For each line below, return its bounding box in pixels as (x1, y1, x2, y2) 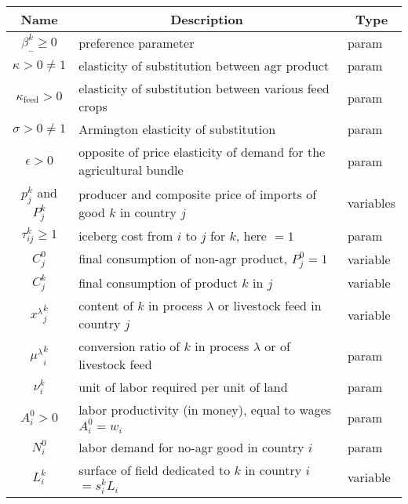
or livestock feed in (217, 296, 322, 315)
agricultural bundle (78, 161, 184, 179)
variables (347, 194, 395, 212)
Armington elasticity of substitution (78, 120, 276, 138)
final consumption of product (78, 274, 238, 292)
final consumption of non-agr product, (78, 249, 288, 268)
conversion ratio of (78, 337, 180, 356)
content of (78, 296, 133, 315)
